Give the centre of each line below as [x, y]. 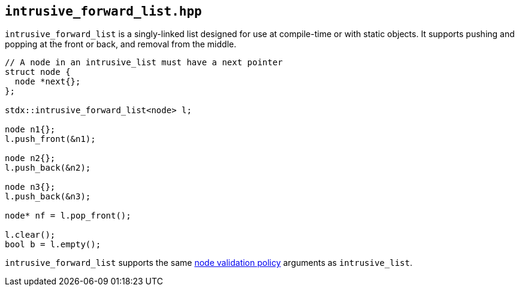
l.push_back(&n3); [48, 197]
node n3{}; [30, 187]
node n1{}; [30, 130]
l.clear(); [30, 235]
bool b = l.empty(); [53, 245]
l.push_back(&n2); [48, 168]
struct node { [38, 72]
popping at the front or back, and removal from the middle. [121, 44]
